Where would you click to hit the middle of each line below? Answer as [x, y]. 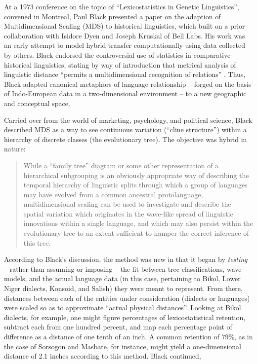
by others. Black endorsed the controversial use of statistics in [98, 55]
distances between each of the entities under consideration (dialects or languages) [127, 298]
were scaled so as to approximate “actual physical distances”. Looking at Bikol [123, 308]
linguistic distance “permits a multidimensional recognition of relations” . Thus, [125, 74]
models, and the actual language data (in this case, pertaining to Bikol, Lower [122, 278]
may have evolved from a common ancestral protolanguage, [113, 194]
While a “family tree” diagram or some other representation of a [121, 165]
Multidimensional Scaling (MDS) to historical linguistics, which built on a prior [125, 26]
